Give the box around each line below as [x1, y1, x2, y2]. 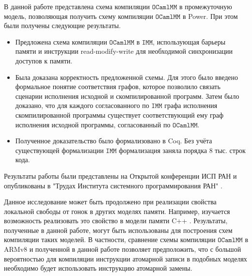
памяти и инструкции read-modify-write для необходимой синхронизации [15, 46, 233, 56]
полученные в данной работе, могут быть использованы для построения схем [4, 225, 233, 235]
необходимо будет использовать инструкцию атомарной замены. [4, 263, 192, 273]
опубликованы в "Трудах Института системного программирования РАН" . [4, 180, 222, 190]
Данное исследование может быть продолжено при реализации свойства [4, 197, 217, 207]
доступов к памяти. [15, 55, 73, 65]
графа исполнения [164, 100, 218, 110]
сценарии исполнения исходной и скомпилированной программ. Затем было [15, 91, 239, 101]
